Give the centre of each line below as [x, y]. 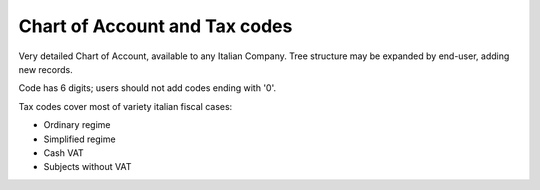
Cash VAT [63, 152]
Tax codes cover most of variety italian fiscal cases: [125, 106]
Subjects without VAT [87, 167]
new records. [46, 69]
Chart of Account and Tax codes [155, 26]
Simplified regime [79, 139]
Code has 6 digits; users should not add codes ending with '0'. [147, 88]
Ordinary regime [77, 125]
